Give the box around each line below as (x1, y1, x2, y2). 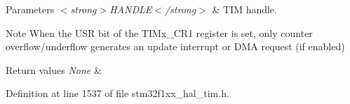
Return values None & (6, 62, 102, 77)
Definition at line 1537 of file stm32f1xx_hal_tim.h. (6, 86, 229, 101)
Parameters (6, 2, 55, 16)
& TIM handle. (212, 2, 277, 16)
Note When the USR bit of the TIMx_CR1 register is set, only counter (6, 25, 313, 40)
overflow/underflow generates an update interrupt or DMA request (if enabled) (6, 39, 345, 54)
